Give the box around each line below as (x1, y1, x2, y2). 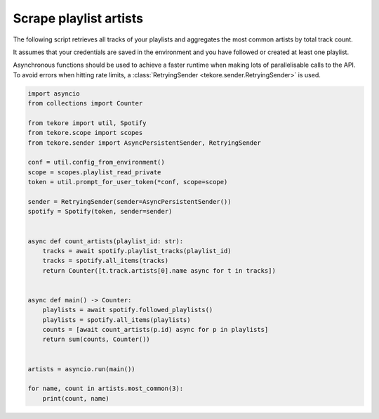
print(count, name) (42, 394, 110, 402)
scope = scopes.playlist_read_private (27, 168, 161, 176)
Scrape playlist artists (13, 11, 144, 26)
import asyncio (27, 89, 80, 98)
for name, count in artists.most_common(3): (27, 385, 184, 393)
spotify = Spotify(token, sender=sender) (27, 207, 173, 216)
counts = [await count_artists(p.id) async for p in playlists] (42, 325, 269, 334)
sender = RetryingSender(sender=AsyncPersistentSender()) (27, 198, 232, 205)
